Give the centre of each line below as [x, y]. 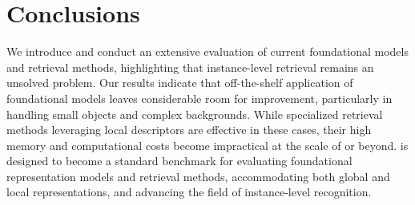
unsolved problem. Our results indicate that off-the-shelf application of [180, 83]
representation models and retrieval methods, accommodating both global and [198, 176]
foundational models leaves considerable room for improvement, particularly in [199, 98]
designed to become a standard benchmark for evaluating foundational [179, 161]
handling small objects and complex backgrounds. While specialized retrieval [195, 114]
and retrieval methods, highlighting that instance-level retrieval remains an [190, 67]
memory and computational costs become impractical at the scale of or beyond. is [207, 145]
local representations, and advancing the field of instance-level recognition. [189, 192]
